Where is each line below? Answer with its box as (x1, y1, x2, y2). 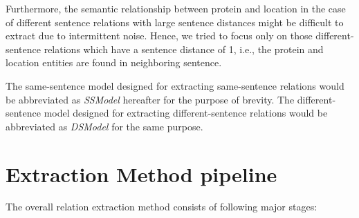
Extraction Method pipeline (6, 159, 277, 188)
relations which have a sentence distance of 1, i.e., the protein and (44, 41, 324, 56)
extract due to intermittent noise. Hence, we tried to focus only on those (6, 28, 313, 43)
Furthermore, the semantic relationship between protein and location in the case (6, 1, 346, 15)
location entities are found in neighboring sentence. (6, 55, 222, 70)
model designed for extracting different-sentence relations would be (44, 106, 328, 120)
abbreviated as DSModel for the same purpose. (6, 119, 203, 133)
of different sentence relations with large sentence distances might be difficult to (6, 14, 344, 29)
